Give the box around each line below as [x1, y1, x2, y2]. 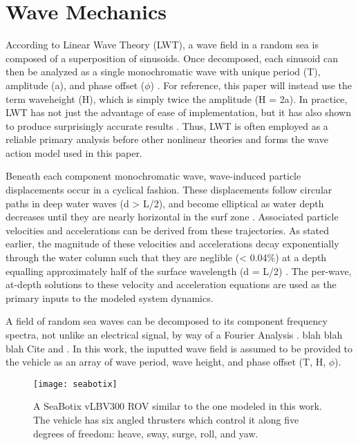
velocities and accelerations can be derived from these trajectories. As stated [6, 223, 330, 237]
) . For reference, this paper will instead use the [150, 77, 352, 92]
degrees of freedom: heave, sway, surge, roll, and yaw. [33, 426, 258, 440]
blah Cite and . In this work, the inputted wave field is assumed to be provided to [6, 341, 353, 355]
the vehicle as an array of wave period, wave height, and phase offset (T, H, [6, 354, 326, 369]
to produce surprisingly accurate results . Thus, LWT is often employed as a [6, 118, 328, 133]
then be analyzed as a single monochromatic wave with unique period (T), [6, 64, 321, 79]
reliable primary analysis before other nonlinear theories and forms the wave [6, 132, 328, 146]
